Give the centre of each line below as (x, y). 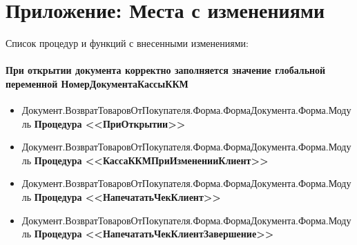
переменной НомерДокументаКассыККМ (97, 83)
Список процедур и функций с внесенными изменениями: (127, 43)
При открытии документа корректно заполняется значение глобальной (166, 70)
